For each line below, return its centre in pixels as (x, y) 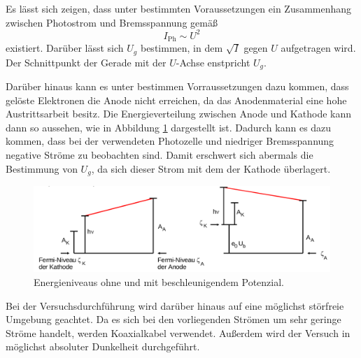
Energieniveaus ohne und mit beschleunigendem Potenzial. (159, 282)
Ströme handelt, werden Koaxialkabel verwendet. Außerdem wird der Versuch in (178, 332)
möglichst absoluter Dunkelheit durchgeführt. (103, 346)
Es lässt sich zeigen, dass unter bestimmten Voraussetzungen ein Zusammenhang (179, 8)
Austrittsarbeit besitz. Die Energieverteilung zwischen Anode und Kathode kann (179, 114)
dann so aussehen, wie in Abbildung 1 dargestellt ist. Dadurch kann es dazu (169, 127)
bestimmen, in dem (182, 48)
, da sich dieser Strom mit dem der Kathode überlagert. (211, 168)
